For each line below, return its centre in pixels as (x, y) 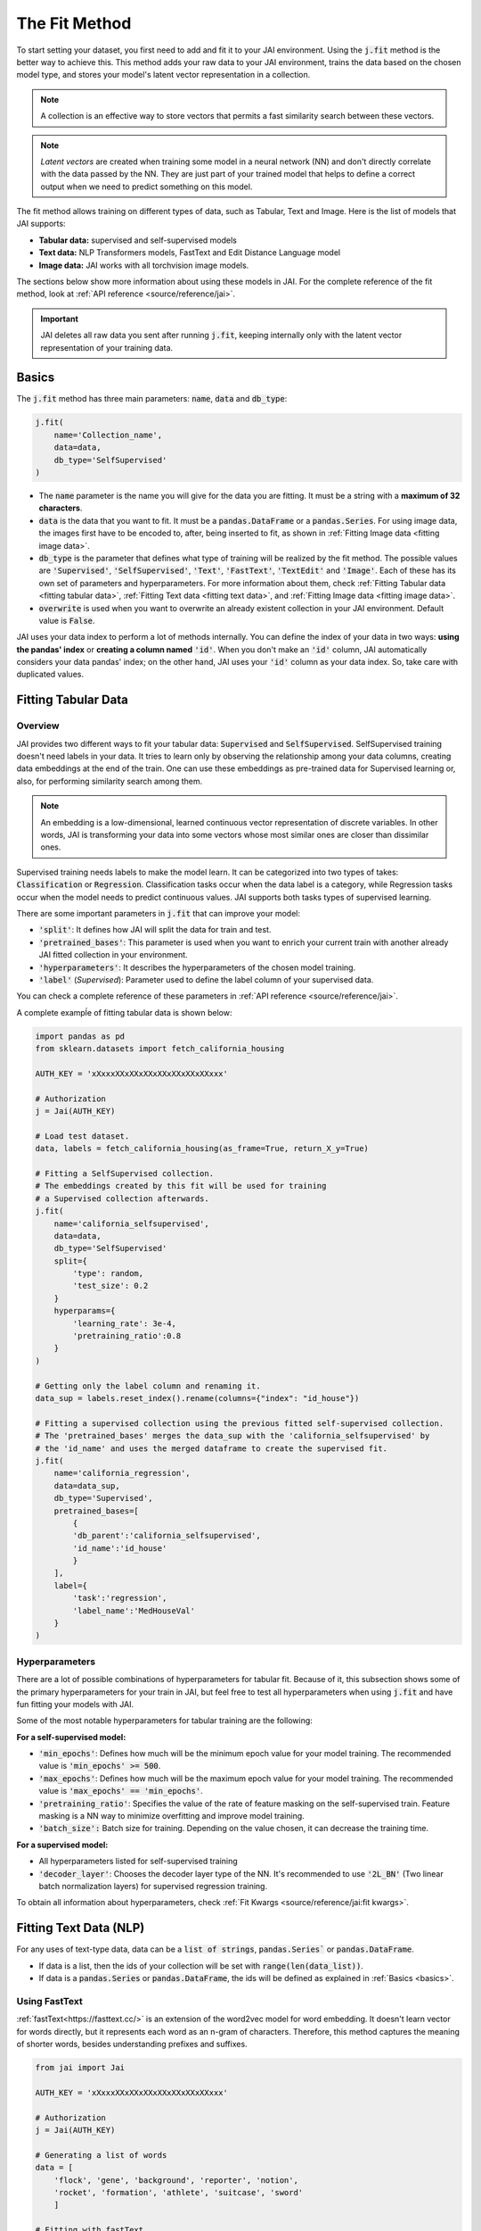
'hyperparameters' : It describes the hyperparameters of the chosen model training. (197, 967)
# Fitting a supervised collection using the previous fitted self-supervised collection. (240, 1423)
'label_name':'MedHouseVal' (134, 1610)
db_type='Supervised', (103, 1498)
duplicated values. (50, 675)
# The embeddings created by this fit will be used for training (181, 1186)
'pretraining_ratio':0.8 (127, 1336)
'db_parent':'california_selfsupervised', (167, 1536)
